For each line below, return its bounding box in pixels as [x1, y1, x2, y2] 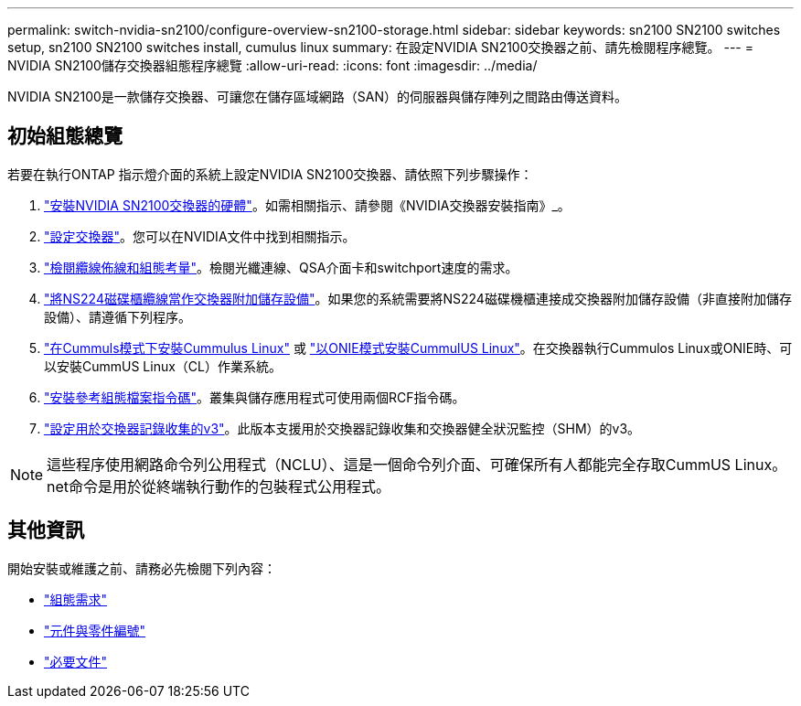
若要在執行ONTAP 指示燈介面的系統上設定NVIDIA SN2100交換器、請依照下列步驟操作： [7, 166, 533, 182]
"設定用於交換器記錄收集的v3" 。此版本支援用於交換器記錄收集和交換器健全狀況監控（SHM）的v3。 [44, 420, 641, 436]
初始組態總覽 [7, 124, 123, 148]
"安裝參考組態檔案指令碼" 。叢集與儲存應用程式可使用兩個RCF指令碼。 [44, 389, 465, 405]
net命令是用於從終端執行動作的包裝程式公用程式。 [47, 476, 391, 496]
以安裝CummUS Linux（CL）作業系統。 [44, 358, 283, 374]
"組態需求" [44, 591, 108, 607]
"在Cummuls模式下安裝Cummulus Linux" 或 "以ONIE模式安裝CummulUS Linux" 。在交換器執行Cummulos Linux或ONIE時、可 [44, 339, 793, 356]
